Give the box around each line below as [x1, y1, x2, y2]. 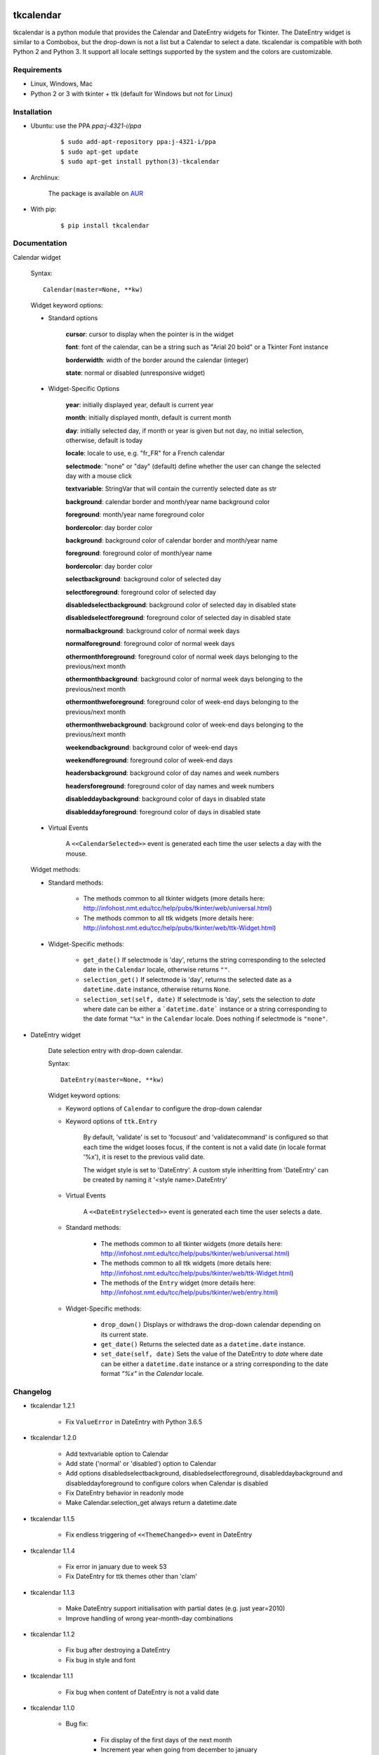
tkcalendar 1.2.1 [30, 1401, 75, 1410]
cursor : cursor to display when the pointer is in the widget [65, 330, 234, 338]
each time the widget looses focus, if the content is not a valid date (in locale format [83, 1143, 326, 1151]
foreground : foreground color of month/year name [65, 549, 213, 557]
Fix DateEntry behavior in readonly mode [65, 1489, 184, 1497]
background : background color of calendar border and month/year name [65, 536, 278, 545]
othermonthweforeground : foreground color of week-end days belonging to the [65, 698, 299, 706]
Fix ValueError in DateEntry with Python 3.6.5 [65, 1417, 203, 1426]
